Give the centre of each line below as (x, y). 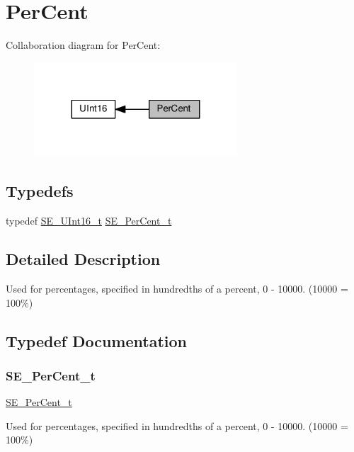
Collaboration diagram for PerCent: (83, 45)
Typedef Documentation (96, 340)
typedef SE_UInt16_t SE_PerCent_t (89, 221)
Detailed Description (83, 259)
